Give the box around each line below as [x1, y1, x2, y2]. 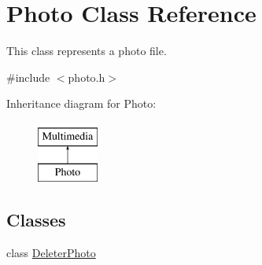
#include [6, 68, 50, 85]
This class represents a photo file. [6, 42, 167, 59]
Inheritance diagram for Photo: [6, 95, 157, 112]
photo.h [68, 68, 105, 85]
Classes [6, 208, 66, 232]
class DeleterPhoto [6, 245, 96, 261]
